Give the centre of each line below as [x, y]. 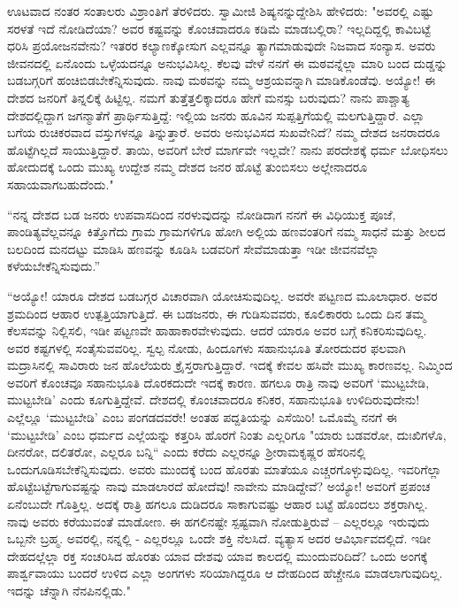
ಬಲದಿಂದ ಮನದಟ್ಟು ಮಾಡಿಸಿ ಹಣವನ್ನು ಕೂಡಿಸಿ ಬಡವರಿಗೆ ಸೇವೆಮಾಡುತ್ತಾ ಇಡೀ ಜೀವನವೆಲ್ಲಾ [193, 248]
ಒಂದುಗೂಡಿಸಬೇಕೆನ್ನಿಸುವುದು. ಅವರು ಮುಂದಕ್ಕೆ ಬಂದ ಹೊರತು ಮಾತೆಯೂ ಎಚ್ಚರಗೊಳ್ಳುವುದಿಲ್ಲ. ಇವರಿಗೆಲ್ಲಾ [225, 469]
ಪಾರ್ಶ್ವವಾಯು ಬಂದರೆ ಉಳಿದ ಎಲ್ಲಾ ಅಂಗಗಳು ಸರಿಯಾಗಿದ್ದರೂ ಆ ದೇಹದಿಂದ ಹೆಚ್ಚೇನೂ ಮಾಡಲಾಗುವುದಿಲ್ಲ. [225, 573]
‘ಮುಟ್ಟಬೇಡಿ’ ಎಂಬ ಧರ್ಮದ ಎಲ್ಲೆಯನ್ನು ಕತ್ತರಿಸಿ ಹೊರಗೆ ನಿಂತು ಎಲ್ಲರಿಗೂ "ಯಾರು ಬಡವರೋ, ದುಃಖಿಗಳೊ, [227, 434]
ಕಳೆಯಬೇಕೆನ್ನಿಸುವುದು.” [54, 266]
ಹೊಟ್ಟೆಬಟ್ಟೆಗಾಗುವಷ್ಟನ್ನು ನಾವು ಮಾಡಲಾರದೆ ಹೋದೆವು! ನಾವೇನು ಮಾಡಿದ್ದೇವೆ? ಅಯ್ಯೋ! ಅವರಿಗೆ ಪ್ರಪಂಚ [219, 486]
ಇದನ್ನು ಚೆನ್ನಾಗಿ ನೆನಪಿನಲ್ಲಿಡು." [69, 590]
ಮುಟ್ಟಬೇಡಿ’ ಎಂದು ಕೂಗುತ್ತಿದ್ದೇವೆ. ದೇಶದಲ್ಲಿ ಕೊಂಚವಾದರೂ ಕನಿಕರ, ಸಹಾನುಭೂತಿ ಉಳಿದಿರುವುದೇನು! [214, 400]
